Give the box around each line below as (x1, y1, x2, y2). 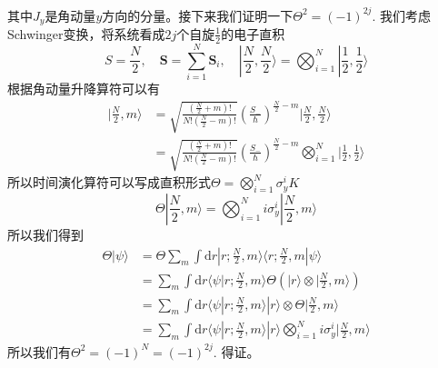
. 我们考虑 (372, 5, 431, 25)
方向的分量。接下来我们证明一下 (102, 5, 294, 25)
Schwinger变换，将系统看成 (7, 24, 165, 43)
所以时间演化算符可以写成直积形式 (7, 173, 211, 192)
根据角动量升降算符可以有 (7, 78, 160, 97)
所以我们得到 (7, 224, 84, 244)
